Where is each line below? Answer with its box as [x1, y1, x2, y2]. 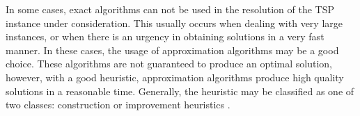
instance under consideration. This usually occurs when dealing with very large [6, 15, 343, 30]
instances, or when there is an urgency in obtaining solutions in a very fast [6, 29, 324, 44]
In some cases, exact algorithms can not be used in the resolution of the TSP [6, 2, 335, 16]
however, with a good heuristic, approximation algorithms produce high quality [6, 69, 344, 84]
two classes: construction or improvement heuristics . [6, 97, 230, 112]
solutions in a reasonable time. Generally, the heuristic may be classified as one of [6, 83, 354, 98]
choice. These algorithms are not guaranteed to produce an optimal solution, [6, 56, 332, 71]
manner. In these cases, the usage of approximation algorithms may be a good [6, 42, 339, 57]
